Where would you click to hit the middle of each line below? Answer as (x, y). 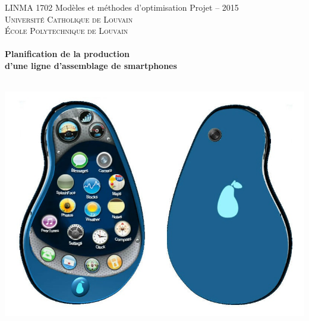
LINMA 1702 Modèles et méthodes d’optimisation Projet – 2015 (122, 7)
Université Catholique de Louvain (69, 19)
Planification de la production (67, 54)
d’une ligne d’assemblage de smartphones (91, 65)
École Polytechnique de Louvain (67, 31)
